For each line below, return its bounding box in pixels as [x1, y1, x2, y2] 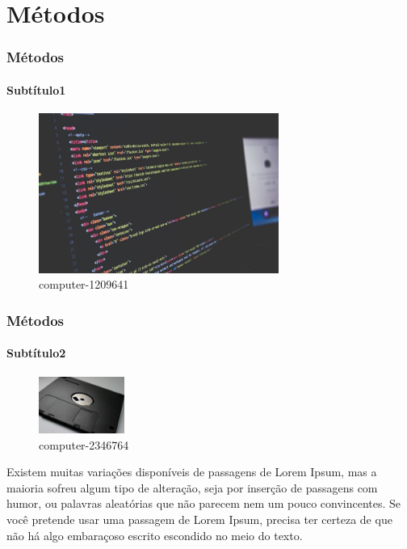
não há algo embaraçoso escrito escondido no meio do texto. [6, 526, 303, 543]
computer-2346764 [39, 436, 129, 453]
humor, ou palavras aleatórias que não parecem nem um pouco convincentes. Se [6, 495, 401, 512]
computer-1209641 [39, 276, 129, 293]
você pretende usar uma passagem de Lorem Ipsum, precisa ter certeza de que [6, 511, 392, 528]
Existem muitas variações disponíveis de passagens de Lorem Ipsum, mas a [6, 463, 377, 480]
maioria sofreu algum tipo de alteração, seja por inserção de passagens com [6, 479, 378, 496]
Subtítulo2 [6, 344, 66, 361]
